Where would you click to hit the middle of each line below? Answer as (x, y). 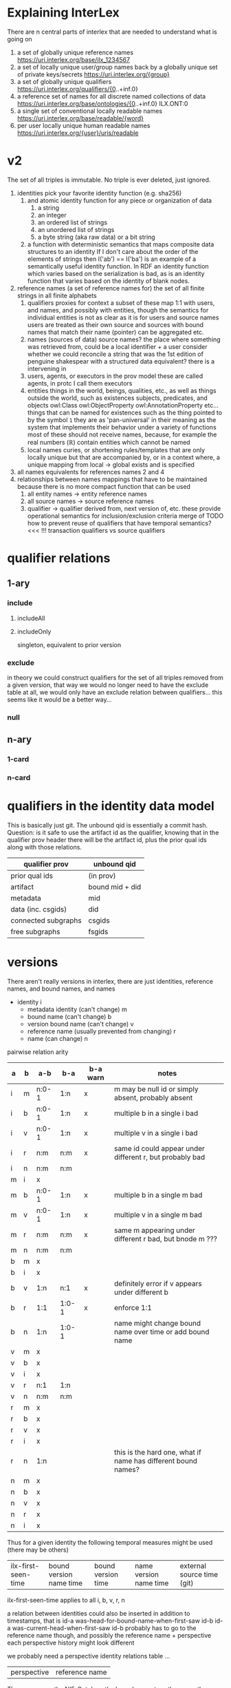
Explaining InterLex (64, 13)
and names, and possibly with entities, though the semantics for (118, 310)
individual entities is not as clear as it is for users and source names (123, 317)
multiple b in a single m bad (158, 1195)
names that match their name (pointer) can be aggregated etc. (115, 332)
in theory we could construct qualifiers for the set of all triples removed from (115, 678)
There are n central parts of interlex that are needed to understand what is (112, 32)
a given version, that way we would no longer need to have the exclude (108, 685)
